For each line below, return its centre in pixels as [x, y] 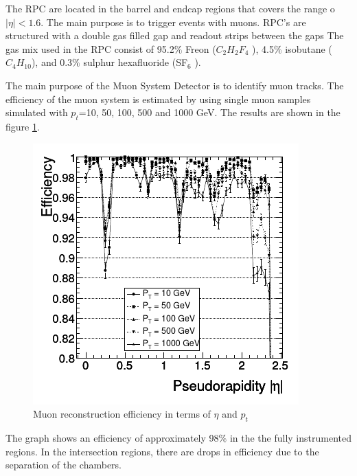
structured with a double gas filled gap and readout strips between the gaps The [175, 35]
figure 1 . [23, 126]
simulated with [37, 112]
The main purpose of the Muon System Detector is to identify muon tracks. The [175, 85]
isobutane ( [309, 48]
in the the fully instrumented [290, 437]
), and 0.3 [52, 62]
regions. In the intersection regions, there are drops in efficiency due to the [162, 451]
